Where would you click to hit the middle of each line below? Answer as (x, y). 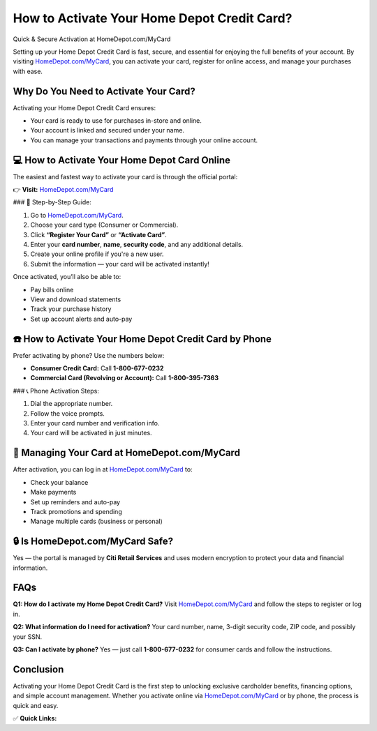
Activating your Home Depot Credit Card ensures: (84, 107)
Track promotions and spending (76, 511)
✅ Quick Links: (35, 718)
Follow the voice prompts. (67, 413)
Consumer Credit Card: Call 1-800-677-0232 (97, 368)
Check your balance (59, 482)
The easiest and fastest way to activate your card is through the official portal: (125, 176)
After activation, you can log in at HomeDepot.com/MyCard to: (103, 469)
